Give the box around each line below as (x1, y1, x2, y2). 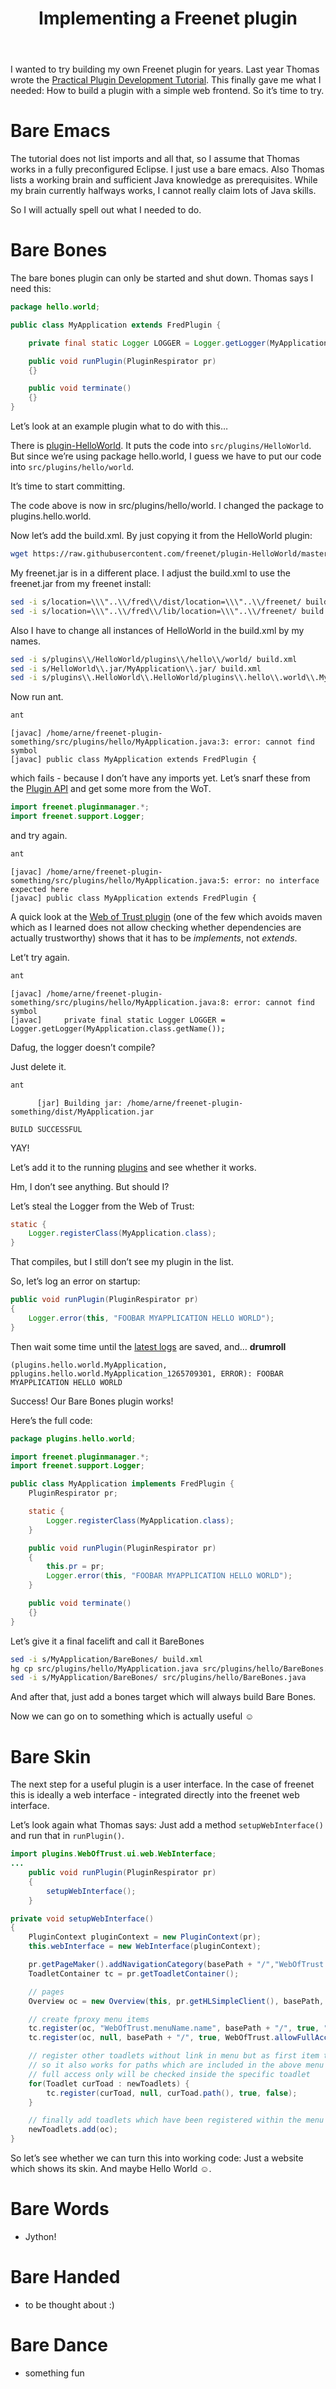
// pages (28, 1987, 65, 1997)
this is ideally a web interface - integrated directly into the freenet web (10, 1789, 300, 1801)
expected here (10, 884, 70, 894)
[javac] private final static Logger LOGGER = (10, 1015, 226, 1025)
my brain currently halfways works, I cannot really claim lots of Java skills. (10, 185, 317, 197)
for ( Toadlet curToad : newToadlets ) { (28, 2078, 190, 2089)
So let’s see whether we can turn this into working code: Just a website (10, 2152, 304, 2164)
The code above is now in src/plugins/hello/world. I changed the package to (10, 500, 324, 512)
